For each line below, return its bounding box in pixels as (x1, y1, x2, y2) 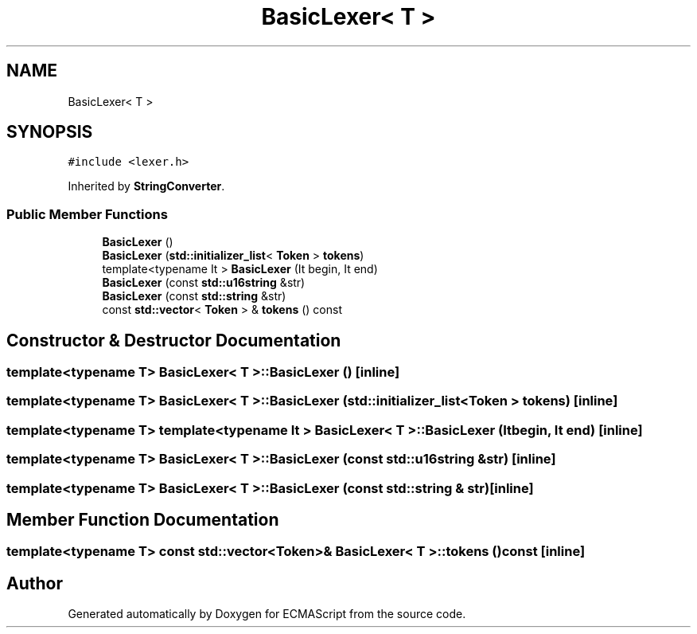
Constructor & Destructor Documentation (6, 330, 341, 350)
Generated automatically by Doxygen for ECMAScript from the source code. (68, 607, 466, 621)
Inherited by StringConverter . (68, 179, 225, 194)
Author (6, 573, 63, 593)
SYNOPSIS (6, 122, 93, 143)
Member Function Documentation (6, 509, 279, 530)
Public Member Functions (6, 205, 168, 222)
